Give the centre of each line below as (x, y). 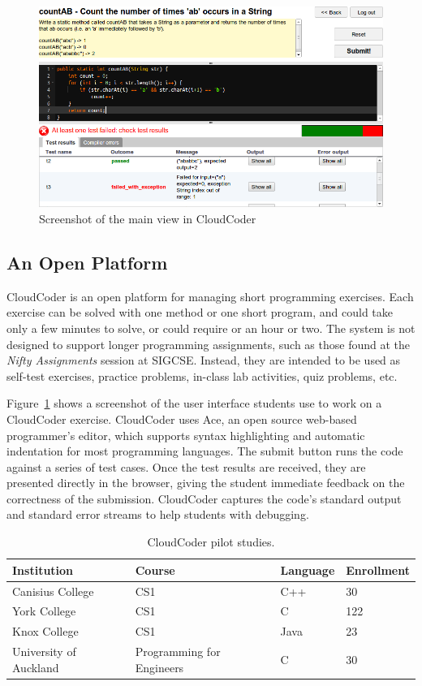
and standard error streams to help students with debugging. (158, 514)
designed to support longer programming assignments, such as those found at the (208, 344)
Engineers (159, 667)
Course (155, 570)
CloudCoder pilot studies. (211, 542)
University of (44, 651)
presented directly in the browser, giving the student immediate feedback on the (206, 483)
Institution (43, 570)
